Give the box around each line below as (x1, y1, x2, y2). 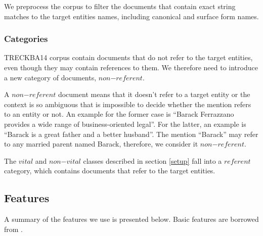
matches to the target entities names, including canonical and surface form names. (4, 11, 259, 21)
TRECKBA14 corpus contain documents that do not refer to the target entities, (4, 52, 253, 63)
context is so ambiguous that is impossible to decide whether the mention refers (4, 99, 251, 109)
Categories (4, 32, 48, 45)
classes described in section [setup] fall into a (83, 155, 222, 166)
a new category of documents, (4, 72, 97, 82)
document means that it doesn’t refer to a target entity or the (58, 89, 250, 100)
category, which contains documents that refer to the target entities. (4, 165, 215, 176)
